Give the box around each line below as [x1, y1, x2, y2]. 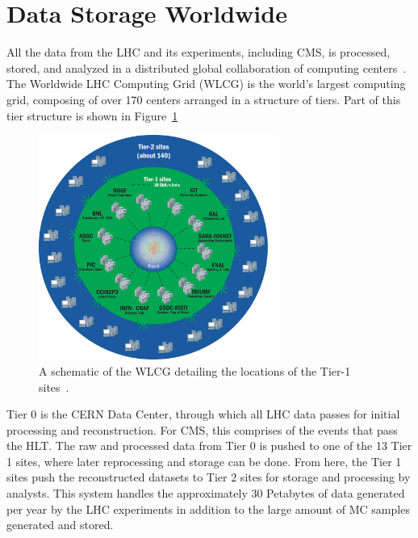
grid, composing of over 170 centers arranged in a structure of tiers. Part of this [6, 90, 401, 107]
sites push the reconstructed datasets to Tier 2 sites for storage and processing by [6, 469, 411, 485]
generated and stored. [6, 516, 114, 533]
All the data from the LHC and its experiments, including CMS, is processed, [6, 44, 391, 61]
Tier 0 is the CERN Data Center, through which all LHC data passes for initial [6, 406, 400, 422]
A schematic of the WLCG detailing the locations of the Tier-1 [39, 362, 351, 379]
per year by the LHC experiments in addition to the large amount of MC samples [6, 500, 410, 517]
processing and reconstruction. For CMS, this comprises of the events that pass [6, 421, 398, 438]
